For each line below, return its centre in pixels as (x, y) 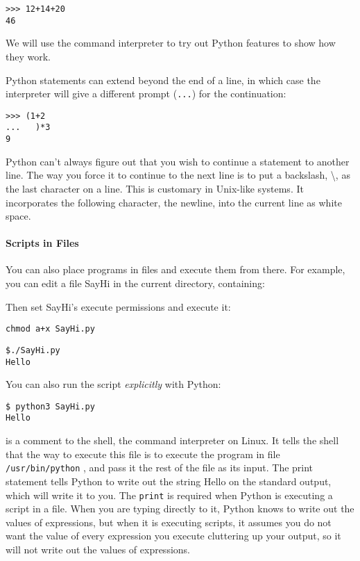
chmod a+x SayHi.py (50, 329)
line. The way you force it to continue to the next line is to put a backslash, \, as (178, 175)
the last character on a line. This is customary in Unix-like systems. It (155, 188)
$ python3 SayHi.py (50, 406)
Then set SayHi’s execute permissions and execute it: (118, 306)
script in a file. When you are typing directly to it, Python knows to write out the (180, 509)
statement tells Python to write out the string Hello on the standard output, (169, 481)
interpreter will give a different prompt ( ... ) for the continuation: (146, 93)
